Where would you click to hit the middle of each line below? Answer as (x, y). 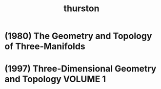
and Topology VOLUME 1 (55, 79)
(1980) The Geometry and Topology (78, 36)
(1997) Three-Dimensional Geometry (80, 69)
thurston (81, 9)
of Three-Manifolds (45, 46)
